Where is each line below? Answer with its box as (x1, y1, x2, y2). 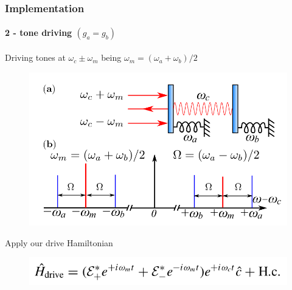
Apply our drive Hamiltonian (5, 236, 113, 249)
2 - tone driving (5, 26, 72, 39)
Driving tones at (5, 51, 66, 64)
